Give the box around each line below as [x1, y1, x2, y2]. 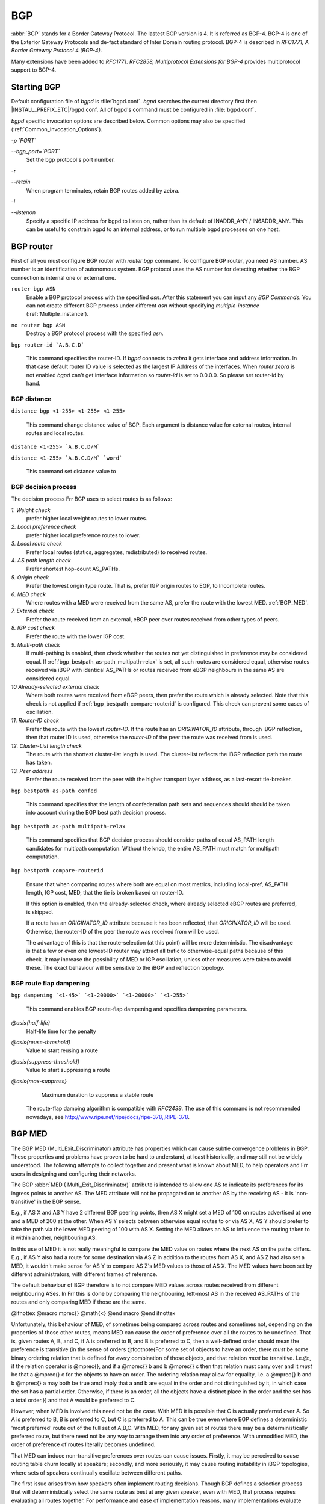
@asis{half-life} [11, 1019, 51, 1026]
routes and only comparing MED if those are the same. [11, 1298, 147, 1305]
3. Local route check [11, 540, 63, 547]
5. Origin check [11, 573, 49, 581]
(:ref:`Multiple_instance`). [26, 310, 89, 318]
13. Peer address [11, 767, 53, 774]
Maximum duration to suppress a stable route [41, 1091, 154, 1098]
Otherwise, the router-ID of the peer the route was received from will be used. [26, 928, 220, 935]
